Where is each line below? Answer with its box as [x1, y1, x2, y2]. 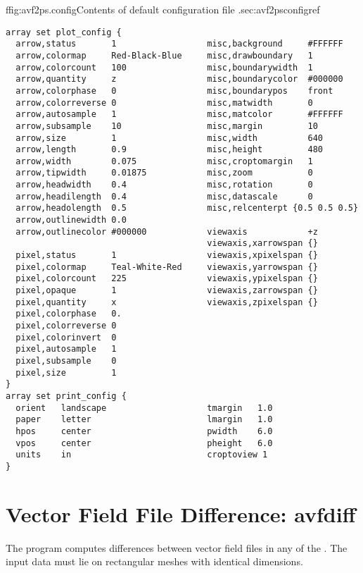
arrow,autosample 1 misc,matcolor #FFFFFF [15, 109, 343, 120]
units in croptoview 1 [15, 450, 268, 460]
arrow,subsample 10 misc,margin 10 [15, 121, 318, 131]
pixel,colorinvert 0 [15, 332, 117, 343]
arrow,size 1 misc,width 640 [15, 133, 324, 143]
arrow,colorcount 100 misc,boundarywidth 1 [15, 62, 313, 73]
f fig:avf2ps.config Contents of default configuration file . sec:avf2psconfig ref [6, 2, 320, 16]
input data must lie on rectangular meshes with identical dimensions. [6, 554, 303, 569]
